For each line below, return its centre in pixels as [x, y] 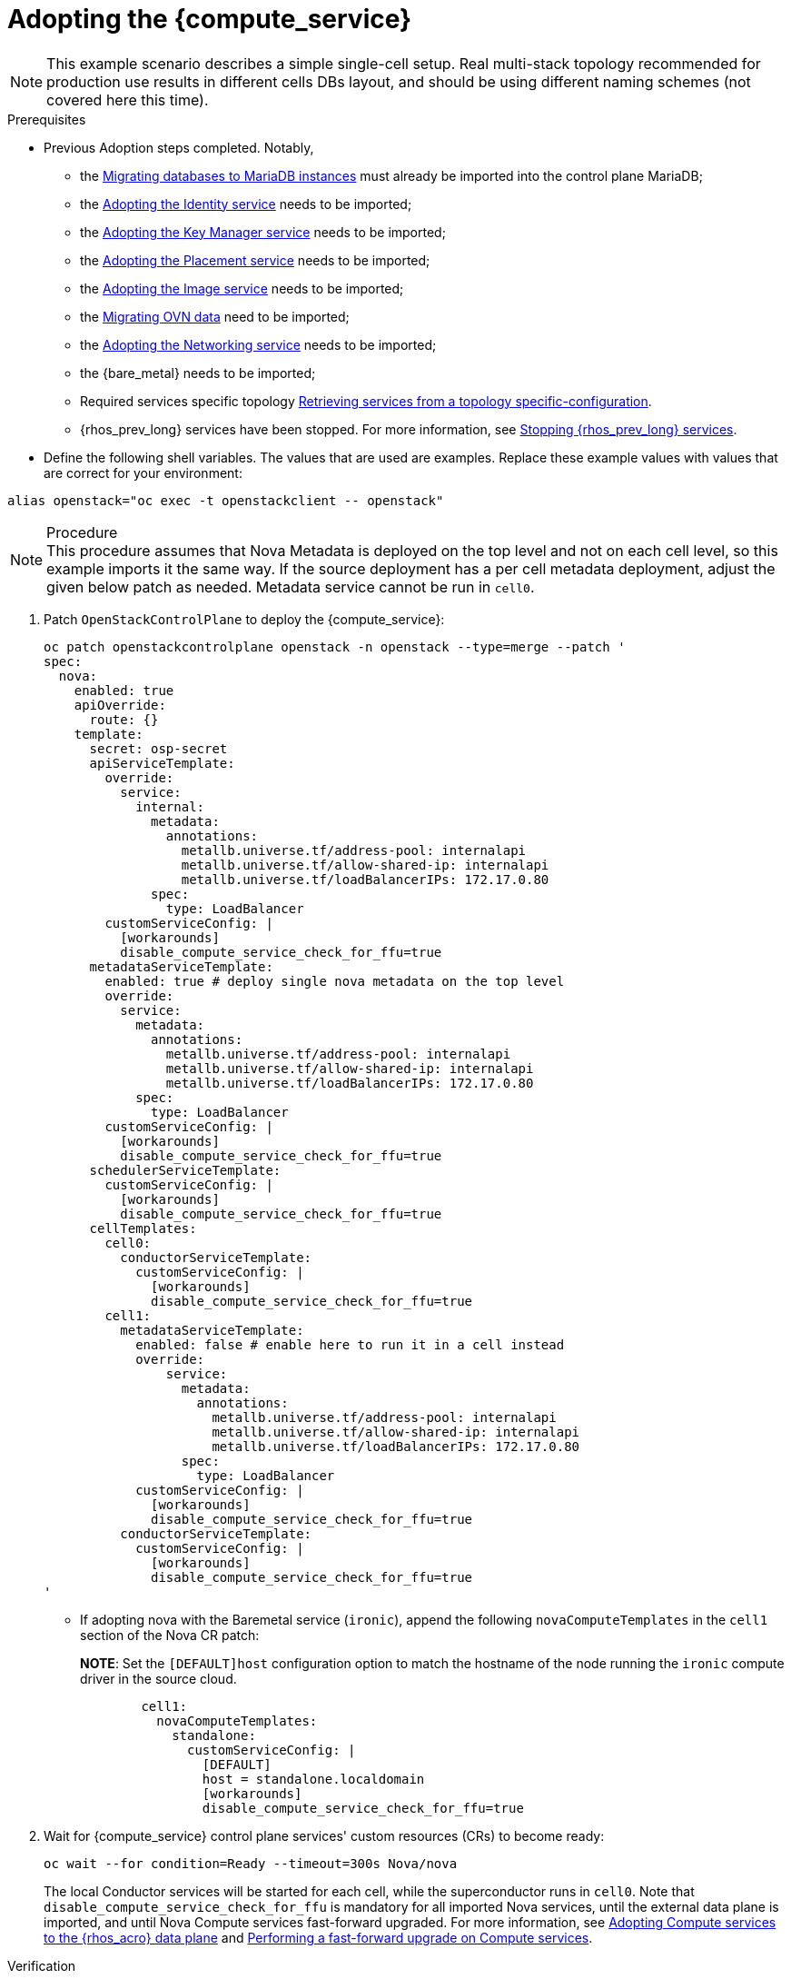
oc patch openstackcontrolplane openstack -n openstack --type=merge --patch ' [335, 646]
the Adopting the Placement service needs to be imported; [255, 260]
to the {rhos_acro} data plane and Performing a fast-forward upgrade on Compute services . [318, 1937]
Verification [42, 1965]
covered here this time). [128, 99]
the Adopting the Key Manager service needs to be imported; [263, 232]
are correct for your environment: [143, 472]
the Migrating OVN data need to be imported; [215, 316]
